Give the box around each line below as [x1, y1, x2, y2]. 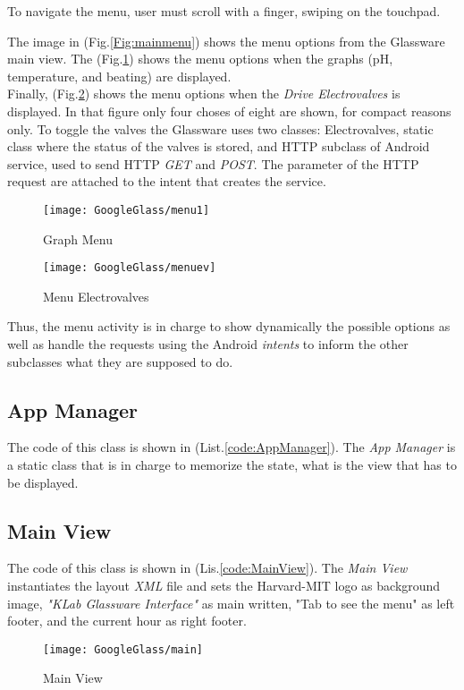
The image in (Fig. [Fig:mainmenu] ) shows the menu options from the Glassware [7, 31, 445, 50]
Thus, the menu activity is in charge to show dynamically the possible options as [7, 317, 451, 336]
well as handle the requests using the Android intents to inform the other [7, 335, 409, 354]
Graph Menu [43, 229, 113, 248]
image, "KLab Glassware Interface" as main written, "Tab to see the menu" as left [7, 593, 455, 612]
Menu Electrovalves [43, 286, 149, 305]
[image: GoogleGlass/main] [43, 643, 203, 656]
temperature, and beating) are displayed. [7, 66, 232, 85]
